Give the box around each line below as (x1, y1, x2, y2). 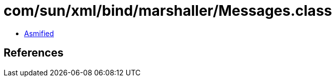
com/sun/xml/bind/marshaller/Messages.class (4, 2, 332, 19)
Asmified (24, 29, 54, 38)
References (4, 46, 64, 60)
